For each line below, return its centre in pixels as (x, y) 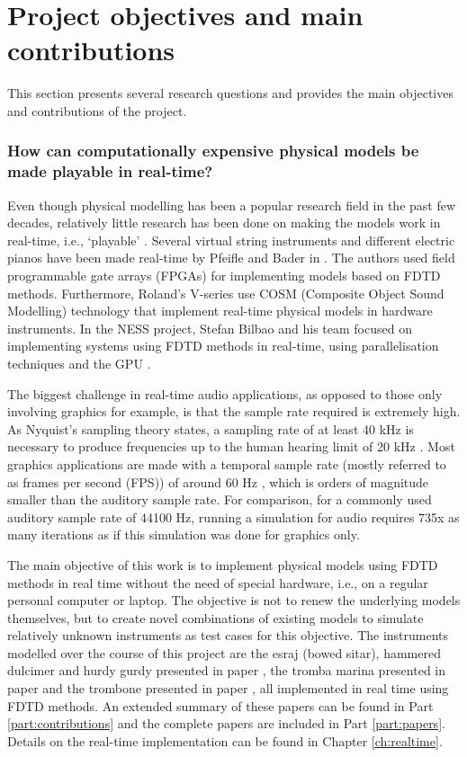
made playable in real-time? (110, 171)
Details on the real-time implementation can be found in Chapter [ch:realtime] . (225, 740)
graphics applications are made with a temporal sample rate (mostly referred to (227, 463)
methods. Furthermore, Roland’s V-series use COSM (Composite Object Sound (226, 293)
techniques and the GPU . (79, 363)
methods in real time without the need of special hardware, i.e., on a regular (218, 582)
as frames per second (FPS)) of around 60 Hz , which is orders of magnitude (218, 481)
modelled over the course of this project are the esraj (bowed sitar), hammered (224, 652)
